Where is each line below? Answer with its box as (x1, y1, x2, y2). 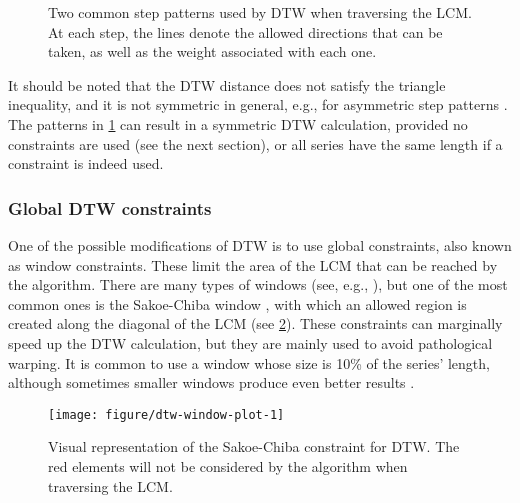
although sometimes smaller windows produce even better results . (8, 372, 415, 393)
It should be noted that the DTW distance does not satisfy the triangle (8, 74, 446, 95)
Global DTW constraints (8, 195, 212, 220)
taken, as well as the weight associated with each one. (48, 41, 377, 62)
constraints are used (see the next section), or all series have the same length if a (8, 133, 503, 154)
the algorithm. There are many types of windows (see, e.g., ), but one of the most (8, 274, 508, 295)
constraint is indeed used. (8, 153, 164, 174)
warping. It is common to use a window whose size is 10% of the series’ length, (8, 352, 490, 373)
